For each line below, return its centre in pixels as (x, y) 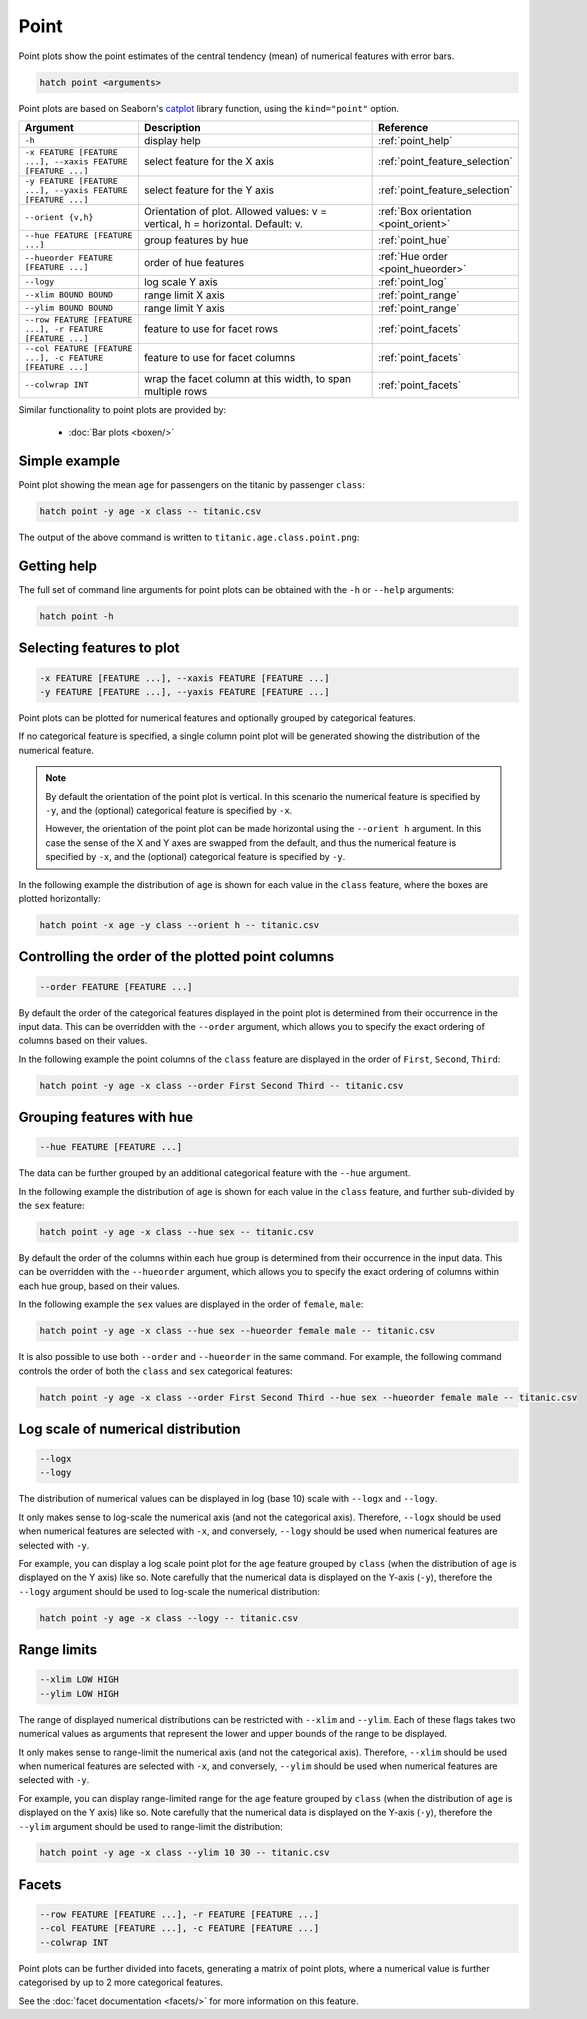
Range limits (58, 1650)
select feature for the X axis (209, 162)
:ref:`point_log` (412, 282)
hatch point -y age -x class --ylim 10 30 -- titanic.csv (184, 1853)
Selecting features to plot (99, 648)
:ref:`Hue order (413, 256)
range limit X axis (184, 295)
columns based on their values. (83, 1041)
